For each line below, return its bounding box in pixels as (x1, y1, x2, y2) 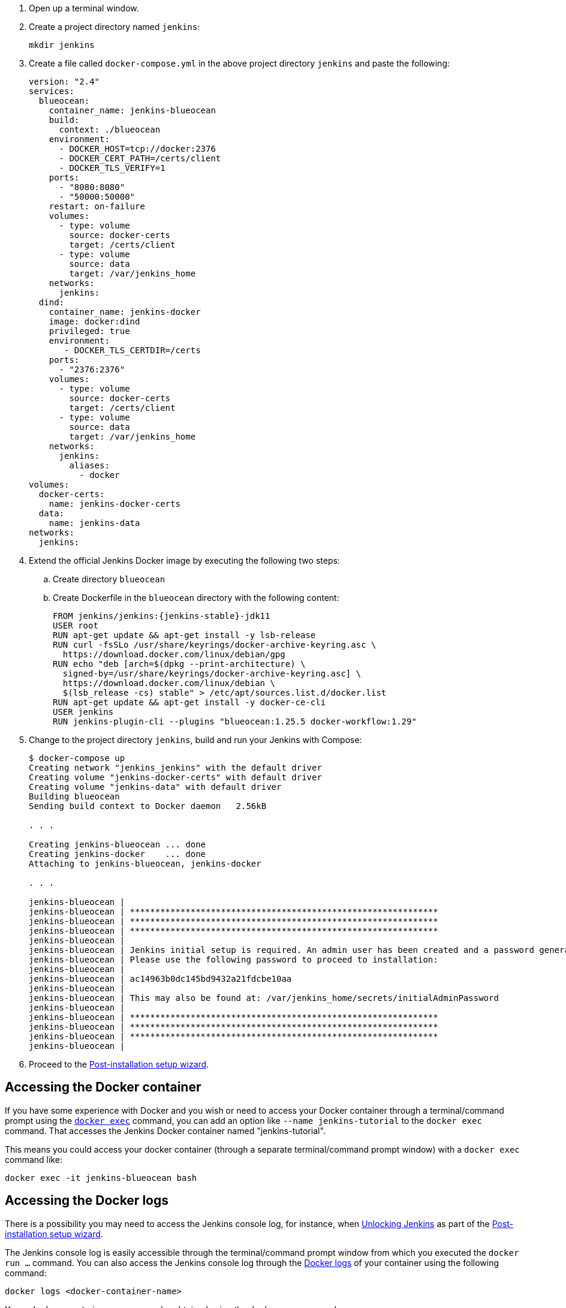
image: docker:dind (49, 317, 140, 326)
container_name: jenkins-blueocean (49, 106, 216, 115)
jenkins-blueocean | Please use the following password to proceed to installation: (29, 955, 438, 964)
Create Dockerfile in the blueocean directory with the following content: (53, 593, 339, 603)
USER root (53, 621, 98, 630)
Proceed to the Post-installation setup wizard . (29, 1059, 209, 1069)
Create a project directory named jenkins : (29, 22, 200, 32)
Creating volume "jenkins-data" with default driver (29, 782, 282, 792)
